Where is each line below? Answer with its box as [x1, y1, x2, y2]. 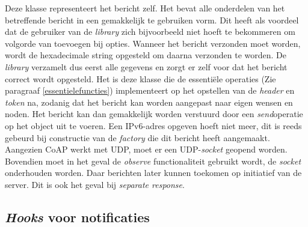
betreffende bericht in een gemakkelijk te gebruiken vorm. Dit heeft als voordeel [5, 13, 299, 26]
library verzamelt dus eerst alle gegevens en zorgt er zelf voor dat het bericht [5, 60, 288, 73]
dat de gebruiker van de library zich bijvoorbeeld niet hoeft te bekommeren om [5, 25, 295, 38]
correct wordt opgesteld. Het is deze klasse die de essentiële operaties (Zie [5, 72, 276, 85]
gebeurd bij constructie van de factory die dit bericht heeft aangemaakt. [5, 131, 270, 144]
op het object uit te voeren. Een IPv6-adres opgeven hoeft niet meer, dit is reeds [5, 119, 302, 132]
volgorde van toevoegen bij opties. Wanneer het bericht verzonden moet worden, [5, 37, 301, 49]
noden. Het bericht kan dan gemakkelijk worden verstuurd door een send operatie [5, 107, 303, 120]
